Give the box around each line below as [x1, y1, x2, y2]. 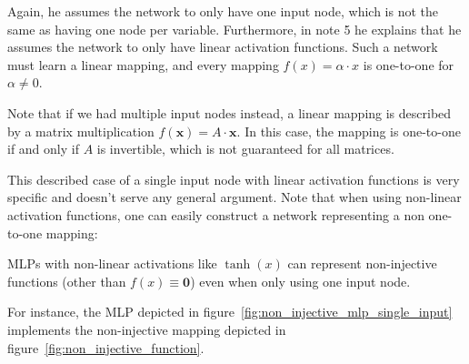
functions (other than [7, 271, 126, 290]
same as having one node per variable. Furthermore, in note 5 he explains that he [7, 19, 462, 38]
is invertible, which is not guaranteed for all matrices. [96, 139, 394, 158]
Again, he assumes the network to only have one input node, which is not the [7, 2, 438, 20]
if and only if [7, 139, 79, 158]
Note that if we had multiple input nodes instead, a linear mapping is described [7, 103, 452, 122]
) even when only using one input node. [190, 271, 411, 290]
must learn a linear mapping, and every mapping [7, 55, 279, 74]
